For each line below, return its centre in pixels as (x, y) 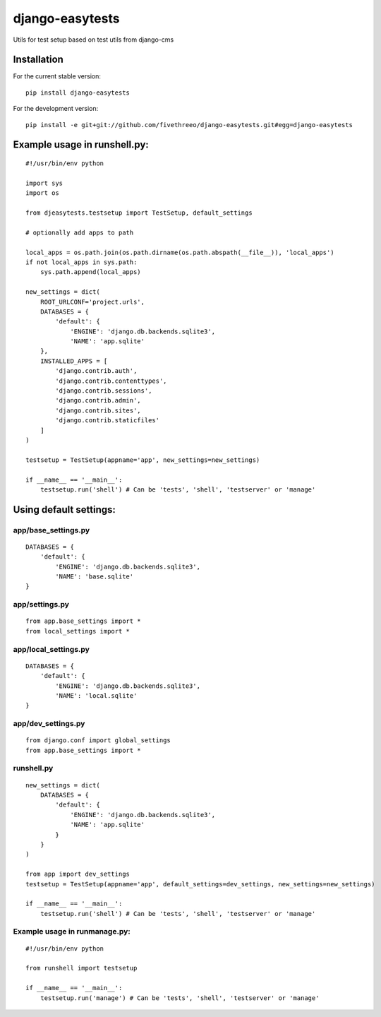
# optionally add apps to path (80, 232)
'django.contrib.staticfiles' (108, 421)
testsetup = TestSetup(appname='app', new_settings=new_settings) (143, 460)
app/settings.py (41, 605)
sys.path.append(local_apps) (90, 272)
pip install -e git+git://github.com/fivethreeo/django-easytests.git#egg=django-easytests (189, 125)
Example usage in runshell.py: (81, 145)
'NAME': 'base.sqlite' (95, 577)
